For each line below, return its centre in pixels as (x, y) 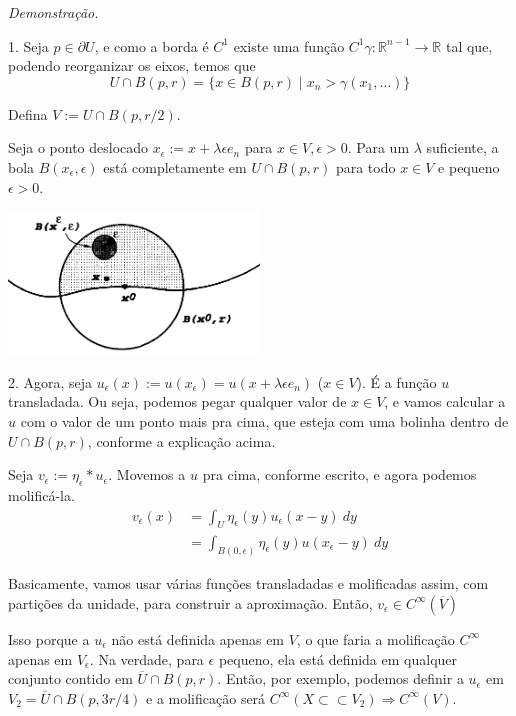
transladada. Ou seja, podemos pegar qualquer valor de (177, 401)
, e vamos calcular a (445, 401)
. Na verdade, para (146, 658)
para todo (365, 166)
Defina (28, 113)
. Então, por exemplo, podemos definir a (340, 678)
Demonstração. (53, 12)
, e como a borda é (151, 45)
